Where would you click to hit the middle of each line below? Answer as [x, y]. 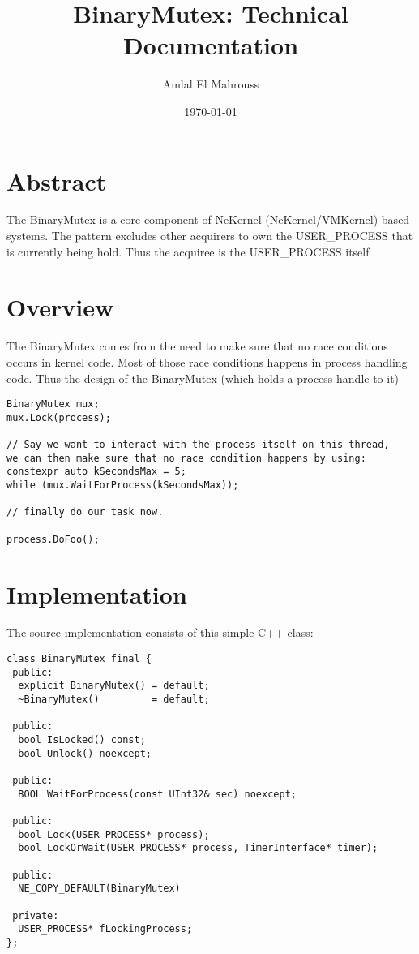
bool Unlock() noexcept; [85, 753]
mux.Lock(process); [59, 417]
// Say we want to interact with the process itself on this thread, [198, 445]
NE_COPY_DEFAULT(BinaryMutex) [99, 889]
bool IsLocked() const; [82, 740]
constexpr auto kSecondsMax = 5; [96, 472]
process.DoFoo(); [53, 539]
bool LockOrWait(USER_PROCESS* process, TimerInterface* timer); [198, 848]
